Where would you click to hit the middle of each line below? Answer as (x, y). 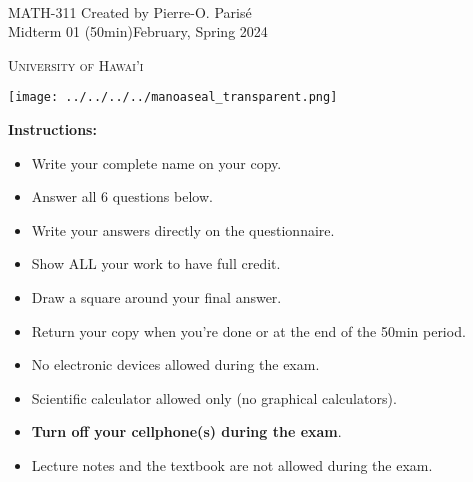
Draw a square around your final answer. (156, 297)
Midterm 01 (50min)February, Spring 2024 (138, 31)
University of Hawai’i (76, 64)
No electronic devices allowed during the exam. (175, 364)
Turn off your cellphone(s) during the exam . (186, 431)
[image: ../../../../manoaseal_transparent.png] (173, 97)
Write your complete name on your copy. (156, 162)
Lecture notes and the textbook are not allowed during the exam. (232, 464)
